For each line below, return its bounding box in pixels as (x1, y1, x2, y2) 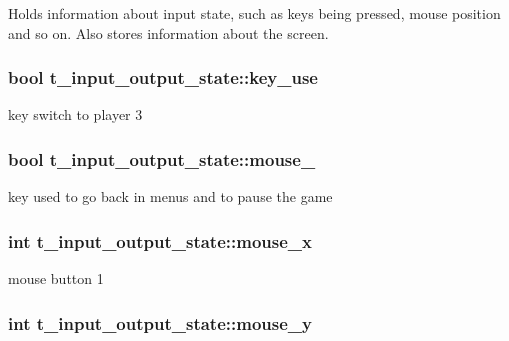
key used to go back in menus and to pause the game (8, 186, 333, 207)
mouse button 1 (8, 268, 104, 289)
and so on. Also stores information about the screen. (8, 22, 329, 43)
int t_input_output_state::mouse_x (8, 228, 312, 253)
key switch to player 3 (8, 104, 143, 125)
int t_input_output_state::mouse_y (8, 310, 312, 335)
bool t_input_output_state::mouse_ (8, 146, 316, 171)
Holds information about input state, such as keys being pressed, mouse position (8, 3, 501, 23)
